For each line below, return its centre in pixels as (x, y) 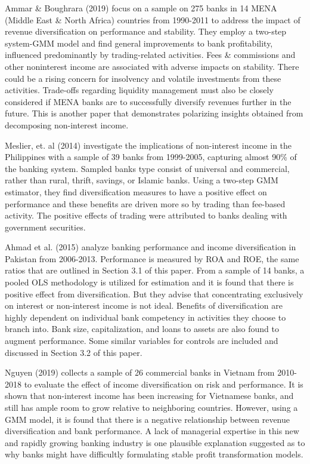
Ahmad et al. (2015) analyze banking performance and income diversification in (151, 247)
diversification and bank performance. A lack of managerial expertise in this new (152, 431)
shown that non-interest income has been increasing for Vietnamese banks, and (149, 396)
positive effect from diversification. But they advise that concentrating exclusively (154, 294)
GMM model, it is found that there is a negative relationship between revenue (148, 419)
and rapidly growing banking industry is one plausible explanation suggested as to (155, 442)
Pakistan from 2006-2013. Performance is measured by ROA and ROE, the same (152, 258)
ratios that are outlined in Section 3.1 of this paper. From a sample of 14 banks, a (155, 270)
